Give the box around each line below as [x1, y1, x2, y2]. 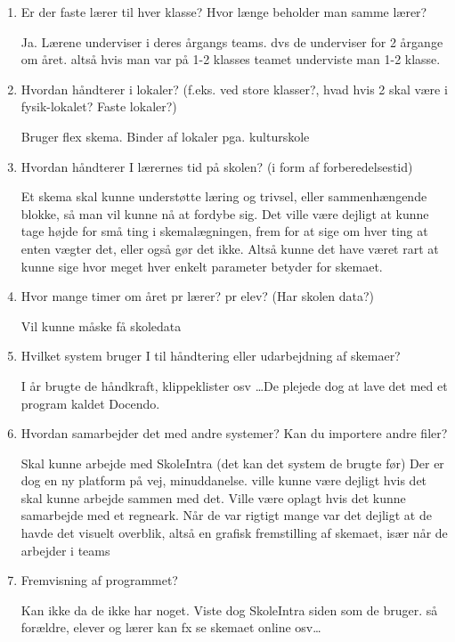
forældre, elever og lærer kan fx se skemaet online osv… [20, 618, 321, 637]
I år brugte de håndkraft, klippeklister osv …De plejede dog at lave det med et [20, 376, 448, 394]
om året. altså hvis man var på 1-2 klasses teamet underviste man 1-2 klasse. [20, 50, 441, 69]
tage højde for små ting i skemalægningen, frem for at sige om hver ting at [20, 222, 428, 240]
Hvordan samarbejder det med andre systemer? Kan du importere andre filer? [20, 424, 448, 443]
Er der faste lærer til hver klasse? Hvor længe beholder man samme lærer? [20, 3, 427, 20]
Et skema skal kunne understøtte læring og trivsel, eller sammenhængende [20, 187, 427, 206]
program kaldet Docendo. [20, 394, 160, 412]
